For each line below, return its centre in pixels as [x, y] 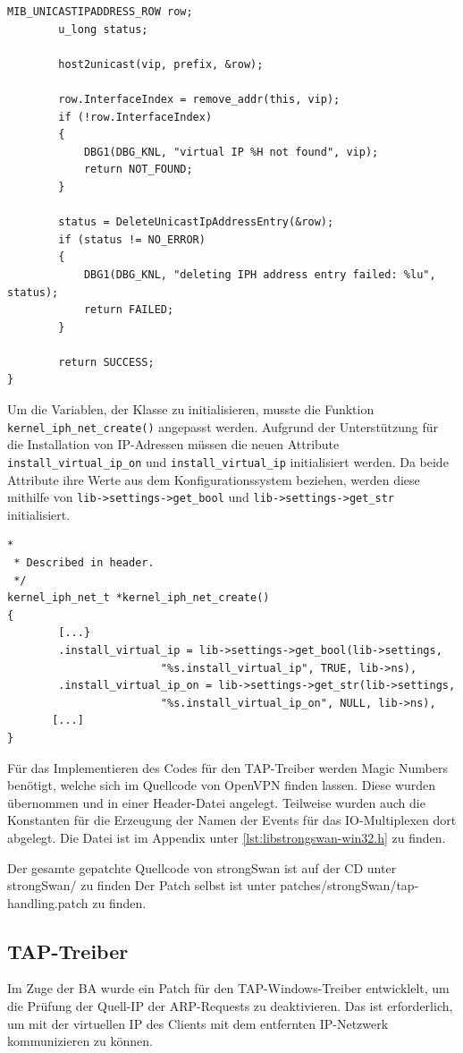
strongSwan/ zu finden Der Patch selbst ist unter [142, 885]
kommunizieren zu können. [80, 1041]
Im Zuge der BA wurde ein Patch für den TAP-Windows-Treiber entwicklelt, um [228, 988]
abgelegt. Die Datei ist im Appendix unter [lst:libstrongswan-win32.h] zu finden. [227, 837]
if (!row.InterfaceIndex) [135, 117]
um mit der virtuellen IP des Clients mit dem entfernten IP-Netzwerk [198, 1023]
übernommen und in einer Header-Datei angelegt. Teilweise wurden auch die [216, 802]
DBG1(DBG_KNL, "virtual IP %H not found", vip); [231, 152]
